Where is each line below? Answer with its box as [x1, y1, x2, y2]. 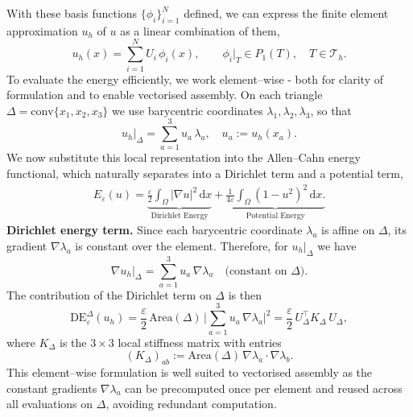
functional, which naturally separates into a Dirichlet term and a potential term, [6, 165, 403, 182]
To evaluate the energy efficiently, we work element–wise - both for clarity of [6, 70, 384, 87]
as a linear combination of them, [120, 22, 280, 39]
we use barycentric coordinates [111, 101, 263, 118]
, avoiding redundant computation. [105, 395, 277, 412]
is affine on [321, 221, 375, 238]
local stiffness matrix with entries [118, 333, 282, 350]
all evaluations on [6, 395, 93, 412]
